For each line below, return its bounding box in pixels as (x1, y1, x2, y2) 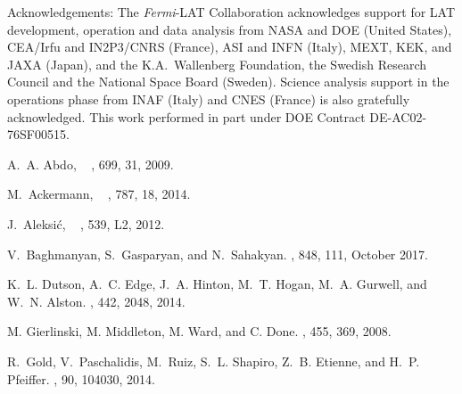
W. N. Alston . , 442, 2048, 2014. (7, 291, 186, 310)
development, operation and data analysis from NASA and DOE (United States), (7, 20, 452, 38)
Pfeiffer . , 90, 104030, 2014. (7, 369, 155, 388)
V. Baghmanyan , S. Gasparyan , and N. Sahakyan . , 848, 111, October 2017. (7, 244, 428, 263)
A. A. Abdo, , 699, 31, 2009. (7, 154, 174, 173)
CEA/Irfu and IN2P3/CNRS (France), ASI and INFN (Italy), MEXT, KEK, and (7, 37, 452, 56)
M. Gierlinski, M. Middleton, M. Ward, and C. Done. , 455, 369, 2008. (7, 322, 392, 341)
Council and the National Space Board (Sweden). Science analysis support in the (7, 72, 450, 91)
